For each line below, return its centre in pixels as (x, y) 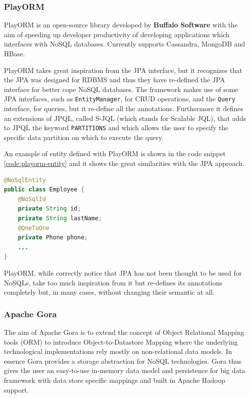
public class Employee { (44, 190)
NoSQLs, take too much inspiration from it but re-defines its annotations (113, 282)
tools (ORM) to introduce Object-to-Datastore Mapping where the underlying (121, 341)
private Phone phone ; (53, 238)
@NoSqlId (32, 199)
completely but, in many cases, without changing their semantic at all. (109, 292)
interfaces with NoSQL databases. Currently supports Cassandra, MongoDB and (125, 44)
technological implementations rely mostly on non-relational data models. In (118, 351)
